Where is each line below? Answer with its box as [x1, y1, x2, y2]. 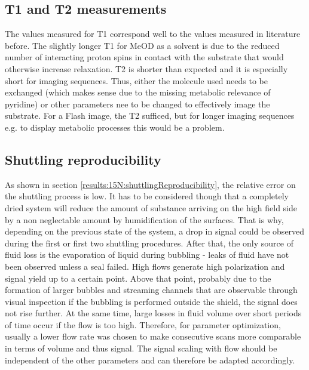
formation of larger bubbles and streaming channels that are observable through [5, 283, 298, 296]
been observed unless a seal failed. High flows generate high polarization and [5, 260, 285, 272]
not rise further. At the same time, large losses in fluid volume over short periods [5, 307, 302, 319]
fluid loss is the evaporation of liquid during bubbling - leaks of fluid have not [5, 248, 289, 261]
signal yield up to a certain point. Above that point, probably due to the [5, 272, 271, 284]
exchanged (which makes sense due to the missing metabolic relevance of [5, 86, 271, 98]
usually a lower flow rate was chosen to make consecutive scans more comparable [5, 330, 301, 343]
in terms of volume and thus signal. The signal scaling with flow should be [5, 342, 277, 354]
